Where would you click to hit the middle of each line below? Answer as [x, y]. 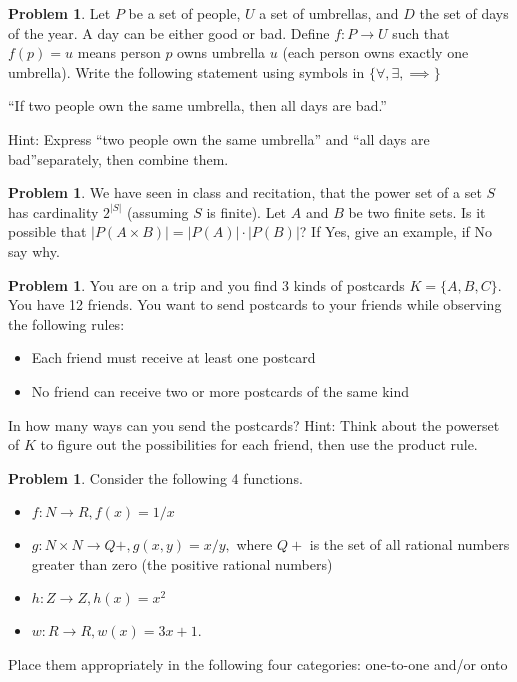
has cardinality [53, 211]
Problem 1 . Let [59, 13]
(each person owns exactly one [375, 52]
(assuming [157, 211]
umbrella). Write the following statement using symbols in [186, 71]
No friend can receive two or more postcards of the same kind [220, 390]
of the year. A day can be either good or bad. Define [169, 32]
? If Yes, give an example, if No [395, 231]
